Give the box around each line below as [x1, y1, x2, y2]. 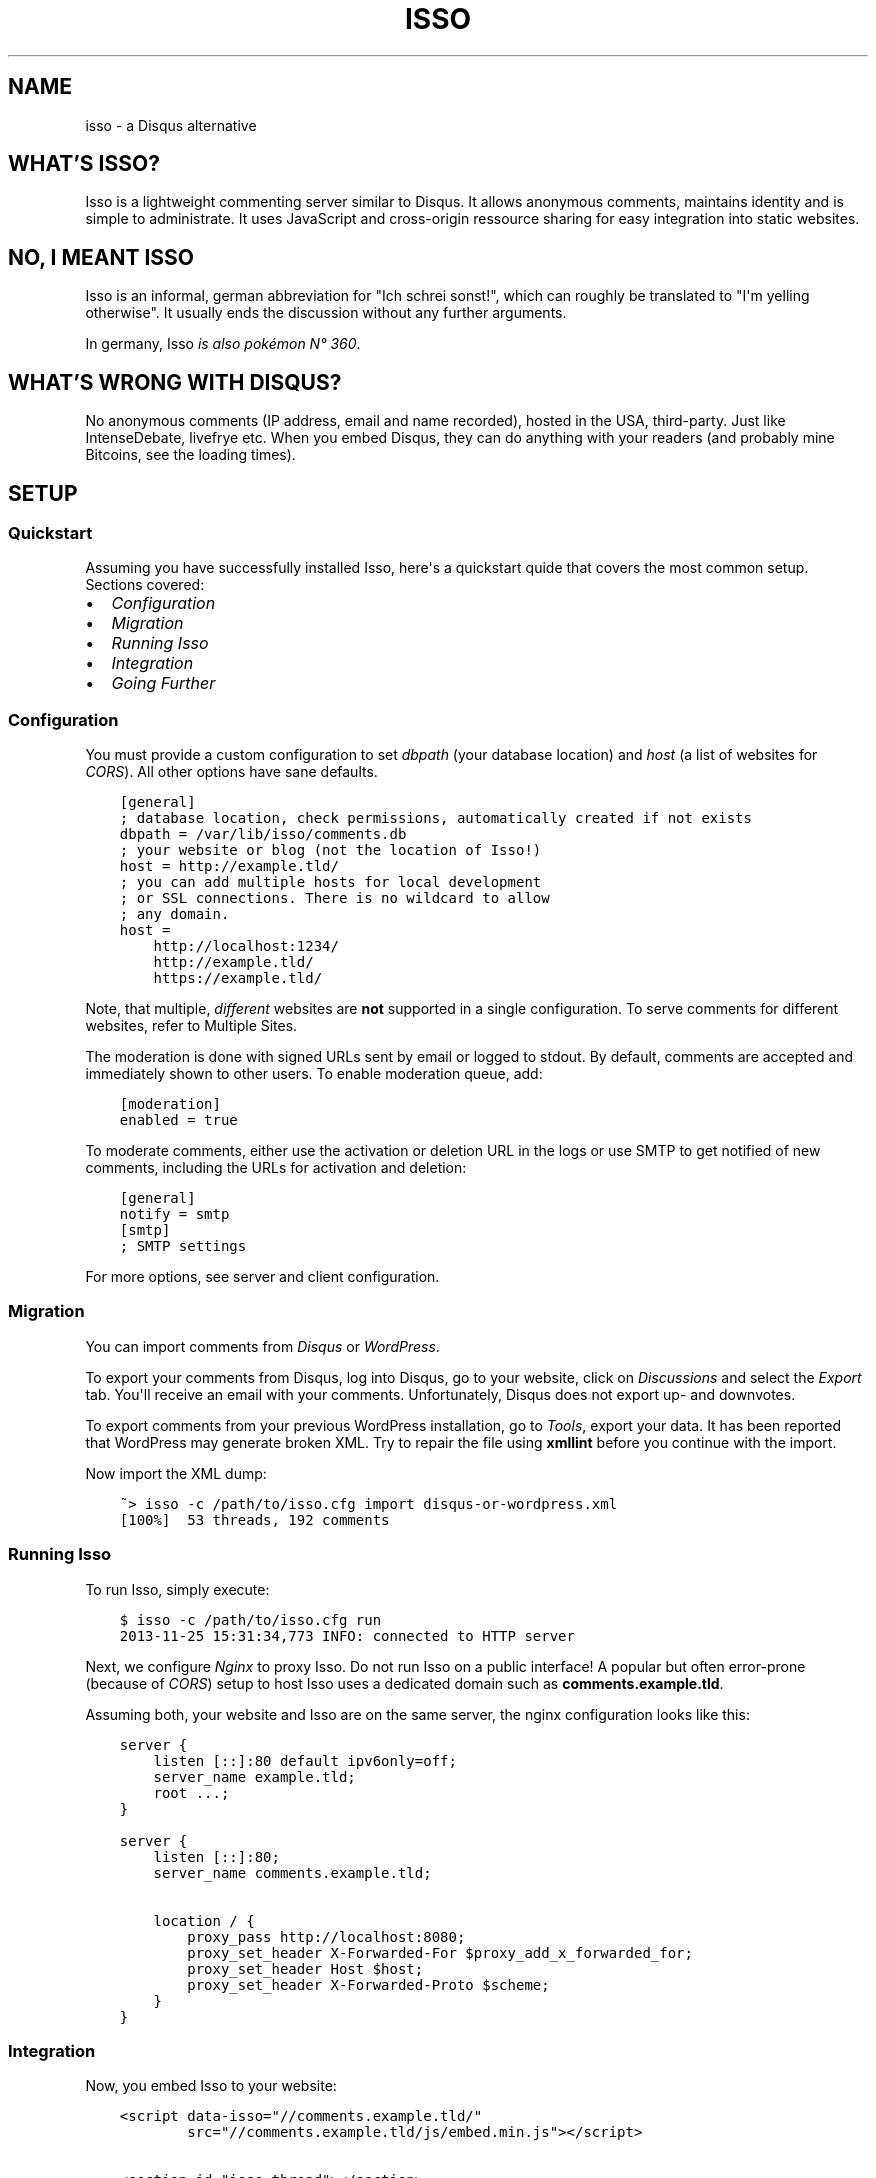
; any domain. [119, 906, 230, 923]
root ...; [153, 1784, 230, 1801]
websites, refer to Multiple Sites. [85, 1017, 298, 1035]
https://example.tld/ [153, 970, 323, 987]
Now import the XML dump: [85, 1464, 267, 1482]
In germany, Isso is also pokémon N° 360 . [85, 335, 361, 353]
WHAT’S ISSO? [8, 151, 160, 177]
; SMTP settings [119, 1238, 247, 1255]
